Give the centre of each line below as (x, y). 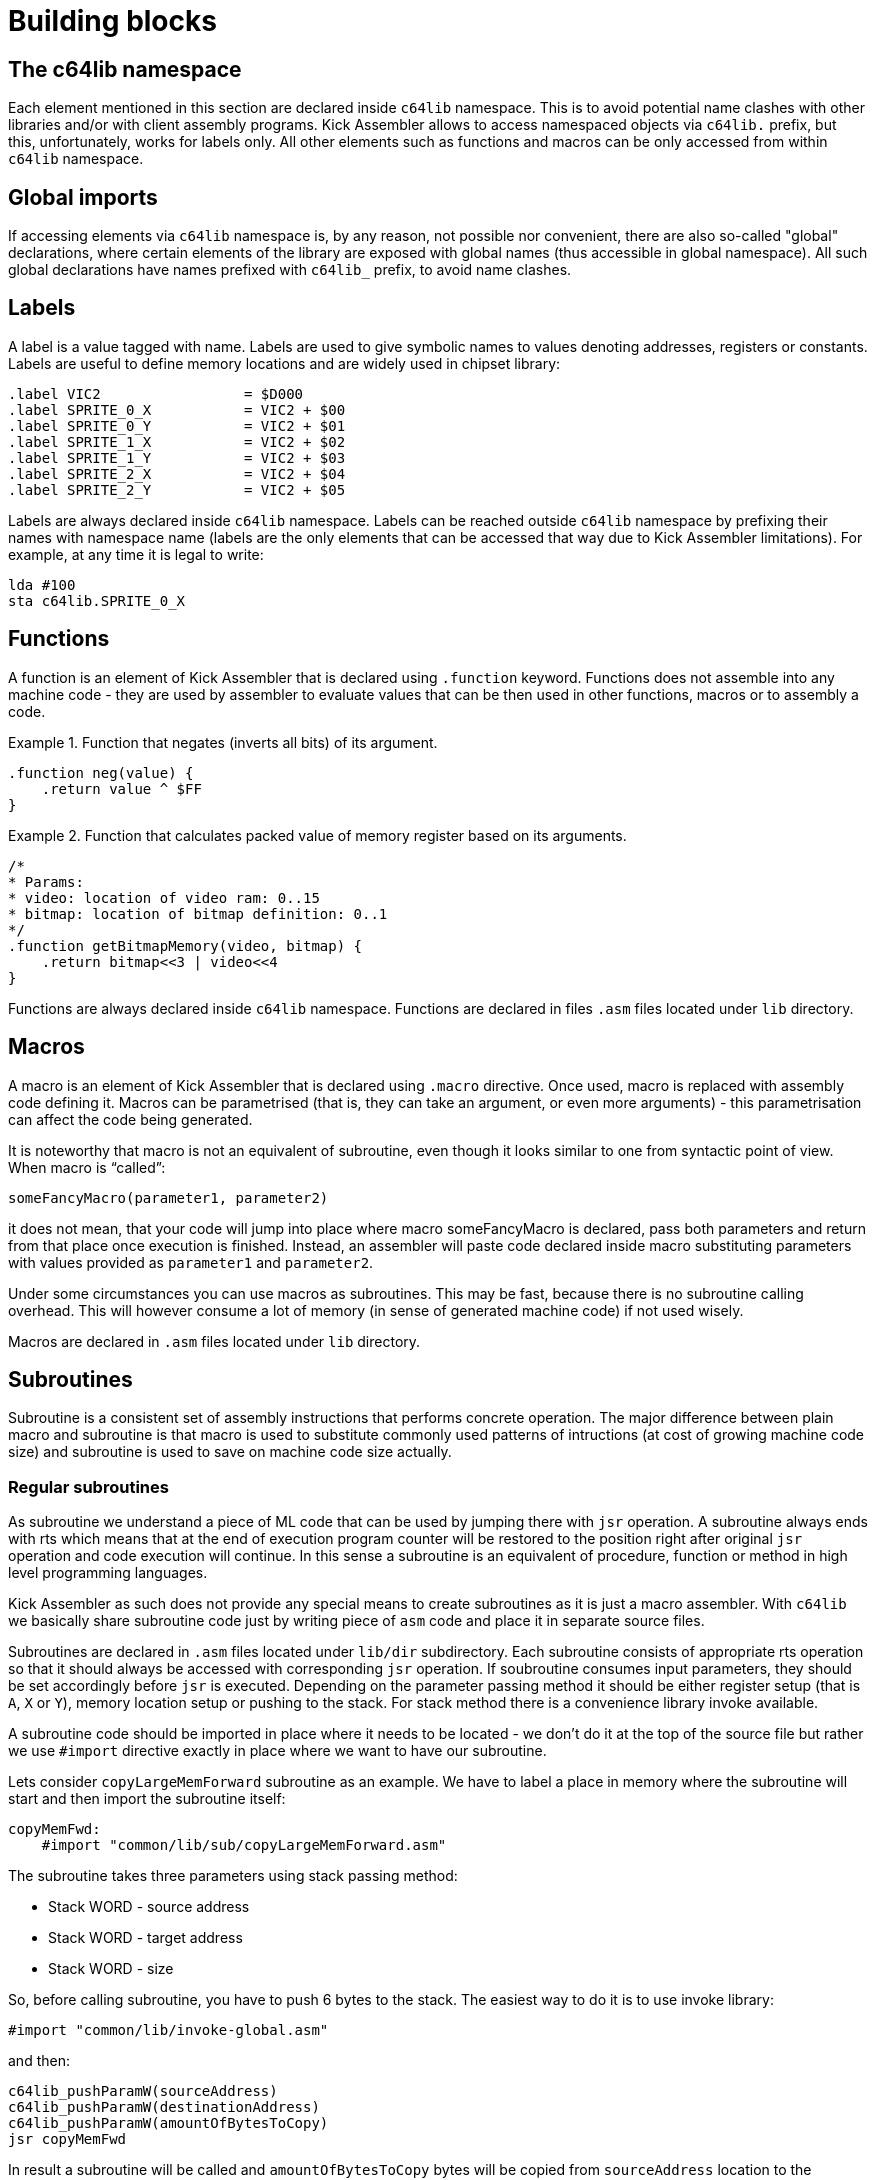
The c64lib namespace (125, 69)
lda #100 (42, 584)
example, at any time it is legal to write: (136, 554)
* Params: (46, 881)
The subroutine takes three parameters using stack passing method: (233, 1876)
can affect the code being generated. (130, 1119)
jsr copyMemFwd (67, 2139)
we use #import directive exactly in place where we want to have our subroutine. (277, 1751)
